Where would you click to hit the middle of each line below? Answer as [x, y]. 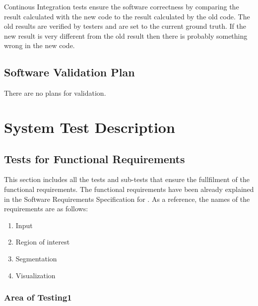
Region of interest [43, 242]
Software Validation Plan [69, 72]
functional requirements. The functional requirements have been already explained [129, 189]
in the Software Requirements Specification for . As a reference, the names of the [127, 199]
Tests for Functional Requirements [95, 158]
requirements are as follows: [46, 209]
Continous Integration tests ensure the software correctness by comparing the [122, 6]
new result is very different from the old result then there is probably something [126, 35]
